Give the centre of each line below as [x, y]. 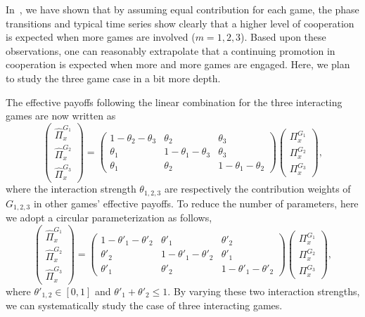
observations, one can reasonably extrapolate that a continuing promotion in [171, 50]
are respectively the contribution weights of [257, 189]
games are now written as [61, 116]
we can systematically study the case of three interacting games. [144, 305]
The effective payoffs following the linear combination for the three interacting [174, 102]
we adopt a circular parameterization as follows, [109, 218]
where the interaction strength [71, 189]
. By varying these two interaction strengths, [264, 291]
